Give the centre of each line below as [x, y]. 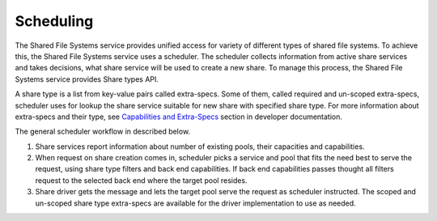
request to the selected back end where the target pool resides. [141, 180]
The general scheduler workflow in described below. [102, 132]
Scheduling [54, 21]
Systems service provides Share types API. [87, 79]
